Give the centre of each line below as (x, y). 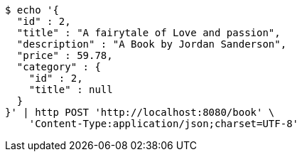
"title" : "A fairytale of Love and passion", (149, 33)
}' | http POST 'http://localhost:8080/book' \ (140, 112)
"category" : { (59, 67)
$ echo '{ (32, 10)
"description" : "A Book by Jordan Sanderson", (152, 44)
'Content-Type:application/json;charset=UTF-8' (164, 124)
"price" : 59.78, (65, 55)
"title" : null (71, 90)
